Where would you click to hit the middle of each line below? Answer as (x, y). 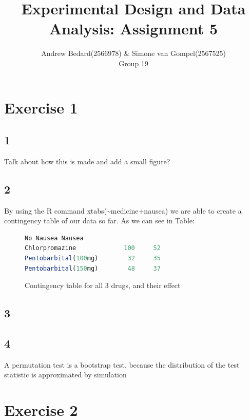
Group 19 (133, 63)
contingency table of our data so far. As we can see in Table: (99, 221)
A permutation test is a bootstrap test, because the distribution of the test (122, 364)
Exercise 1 (41, 107)
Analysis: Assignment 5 (133, 28)
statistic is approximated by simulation (65, 375)
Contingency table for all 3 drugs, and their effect (103, 285)
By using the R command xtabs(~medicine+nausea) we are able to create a (123, 210)
